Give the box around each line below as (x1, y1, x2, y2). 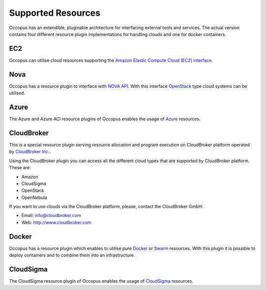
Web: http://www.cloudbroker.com (21, 219, 92, 225)
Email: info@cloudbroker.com (21, 213, 81, 218)
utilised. (9, 90, 26, 96)
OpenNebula (21, 194, 47, 200)
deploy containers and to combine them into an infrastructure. (9, 252, 135, 258)
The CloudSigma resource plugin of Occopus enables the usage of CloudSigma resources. (9, 278, 194, 284)
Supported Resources (9, 7, 100, 18)
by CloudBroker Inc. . (9, 148, 51, 155)
